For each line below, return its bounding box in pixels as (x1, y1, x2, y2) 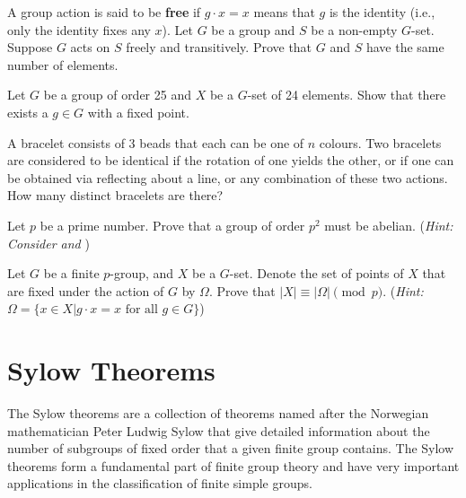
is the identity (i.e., (329, 3, 435, 21)
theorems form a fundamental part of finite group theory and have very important (7, 456, 460, 475)
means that (253, 3, 315, 21)
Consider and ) (7, 233, 90, 252)
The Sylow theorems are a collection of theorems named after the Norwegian (7, 404, 429, 423)
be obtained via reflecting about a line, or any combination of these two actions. (7, 168, 448, 187)
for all (125, 303, 158, 317)
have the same (365, 38, 444, 57)
